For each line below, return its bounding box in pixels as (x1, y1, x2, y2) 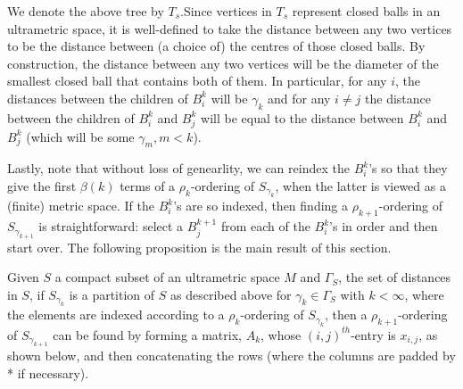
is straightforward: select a (38, 217, 184, 236)
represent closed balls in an (292, 2, 441, 20)
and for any (267, 88, 331, 107)
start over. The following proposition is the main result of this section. (7, 237, 392, 256)
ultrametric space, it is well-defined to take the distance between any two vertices (7, 19, 452, 37)
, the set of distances (338, 268, 451, 286)
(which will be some (26, 127, 135, 145)
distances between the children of (7, 88, 188, 107)
